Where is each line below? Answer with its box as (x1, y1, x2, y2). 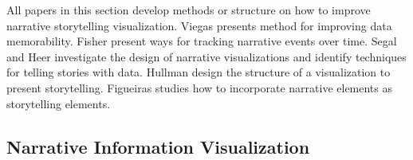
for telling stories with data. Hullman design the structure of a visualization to (6, 64, 391, 80)
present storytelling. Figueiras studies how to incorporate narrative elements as (6, 79, 393, 96)
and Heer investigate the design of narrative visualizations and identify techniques (6, 48, 407, 64)
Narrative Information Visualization (6, 134, 310, 158)
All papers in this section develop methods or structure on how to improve (6, 2, 371, 18)
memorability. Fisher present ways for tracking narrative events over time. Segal (6, 33, 397, 49)
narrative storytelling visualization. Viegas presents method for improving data (6, 17, 392, 33)
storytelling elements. (6, 95, 111, 111)
